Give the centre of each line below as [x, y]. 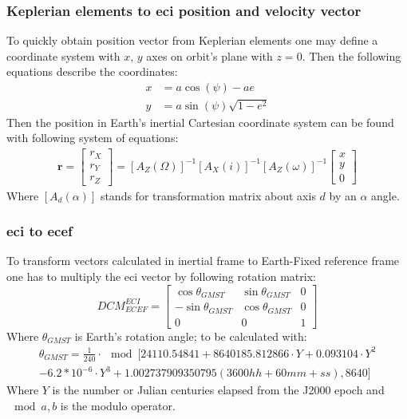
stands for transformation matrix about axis [208, 195]
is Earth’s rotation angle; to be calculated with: [191, 336]
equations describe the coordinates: [92, 71]
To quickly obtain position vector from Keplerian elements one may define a [192, 40]
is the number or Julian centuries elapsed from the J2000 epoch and [218, 390]
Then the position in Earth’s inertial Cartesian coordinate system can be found [200, 122]
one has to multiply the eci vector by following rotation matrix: [161, 276]
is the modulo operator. [118, 405]
